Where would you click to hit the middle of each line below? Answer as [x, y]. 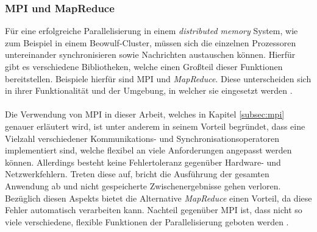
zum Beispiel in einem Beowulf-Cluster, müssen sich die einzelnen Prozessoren [151, 42]
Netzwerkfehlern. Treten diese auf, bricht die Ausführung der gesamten [137, 174]
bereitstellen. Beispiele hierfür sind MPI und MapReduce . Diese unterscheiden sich [158, 78]
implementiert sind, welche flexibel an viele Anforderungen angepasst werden [148, 150]
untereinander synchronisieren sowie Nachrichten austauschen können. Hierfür [150, 54]
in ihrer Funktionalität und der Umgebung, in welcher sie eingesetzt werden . [149, 90]
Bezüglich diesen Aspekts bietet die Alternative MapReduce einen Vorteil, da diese [158, 198]
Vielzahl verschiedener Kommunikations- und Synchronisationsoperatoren [142, 138]
